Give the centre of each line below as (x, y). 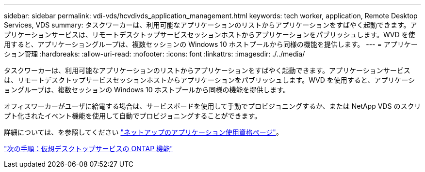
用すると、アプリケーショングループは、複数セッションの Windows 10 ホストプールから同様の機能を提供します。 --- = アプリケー (211, 44)
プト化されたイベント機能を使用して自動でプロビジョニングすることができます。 (133, 116)
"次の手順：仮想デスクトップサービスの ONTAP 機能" (89, 149)
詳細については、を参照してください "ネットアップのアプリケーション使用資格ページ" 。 (143, 132)
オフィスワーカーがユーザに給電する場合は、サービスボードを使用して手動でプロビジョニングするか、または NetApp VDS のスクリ (212, 106)
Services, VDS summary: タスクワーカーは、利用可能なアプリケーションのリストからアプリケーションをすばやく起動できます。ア (211, 25)
